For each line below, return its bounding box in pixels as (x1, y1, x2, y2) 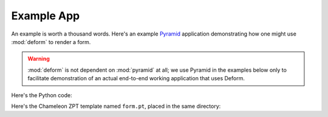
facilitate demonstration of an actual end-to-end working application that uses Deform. (27, 75, 245, 82)
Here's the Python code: (11, 91, 72, 99)
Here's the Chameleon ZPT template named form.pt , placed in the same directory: (11, 103, 221, 110)
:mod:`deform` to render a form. (11, 38, 91, 45)
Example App (11, 9, 80, 22)
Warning (27, 55, 50, 63)
